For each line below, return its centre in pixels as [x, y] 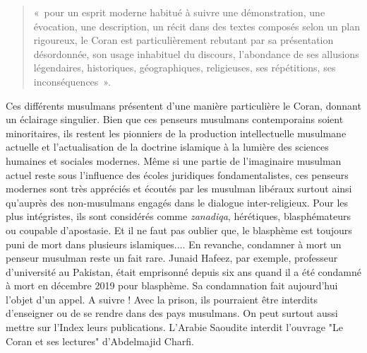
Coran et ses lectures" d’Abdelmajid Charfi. [100, 341]
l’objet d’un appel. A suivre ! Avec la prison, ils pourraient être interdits [162, 299]
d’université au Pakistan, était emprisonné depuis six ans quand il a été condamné [183, 271]
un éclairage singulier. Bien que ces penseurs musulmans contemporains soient [175, 119]
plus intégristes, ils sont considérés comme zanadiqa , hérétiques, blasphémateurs [179, 216]
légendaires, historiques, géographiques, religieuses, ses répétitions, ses [185, 68]
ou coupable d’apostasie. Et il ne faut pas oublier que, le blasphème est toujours [179, 230]
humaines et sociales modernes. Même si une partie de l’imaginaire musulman [174, 160]
